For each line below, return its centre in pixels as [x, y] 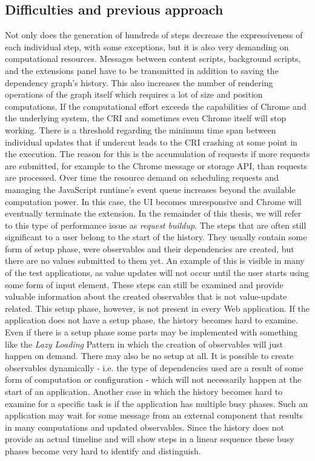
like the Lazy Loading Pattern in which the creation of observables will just [144, 344]
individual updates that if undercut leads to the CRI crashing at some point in [151, 142]
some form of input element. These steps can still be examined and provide [144, 284]
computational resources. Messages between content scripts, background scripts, [153, 59]
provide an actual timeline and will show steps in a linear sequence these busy [150, 439]
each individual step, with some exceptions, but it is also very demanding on [147, 46]
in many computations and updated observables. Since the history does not [144, 427]
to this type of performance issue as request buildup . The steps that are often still [156, 225]
